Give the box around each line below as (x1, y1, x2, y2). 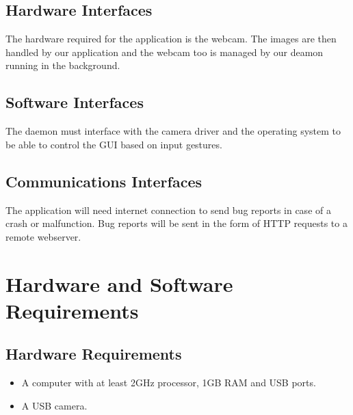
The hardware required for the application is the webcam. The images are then (5, 31, 337, 46)
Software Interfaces (5, 92, 144, 113)
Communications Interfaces (5, 170, 202, 191)
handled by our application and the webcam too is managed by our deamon (5, 44, 324, 59)
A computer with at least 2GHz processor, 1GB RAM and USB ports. (21, 375, 316, 390)
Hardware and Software (5, 269, 233, 297)
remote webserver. (5, 229, 81, 243)
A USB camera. (21, 398, 88, 412)
